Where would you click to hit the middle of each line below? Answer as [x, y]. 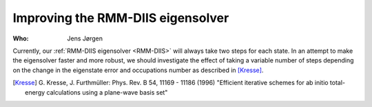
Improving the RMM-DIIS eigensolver [121, 18]
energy [35, 92]
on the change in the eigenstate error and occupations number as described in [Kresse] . [138, 70]
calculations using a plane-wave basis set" [107, 92]
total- [338, 83]
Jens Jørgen [85, 38]
